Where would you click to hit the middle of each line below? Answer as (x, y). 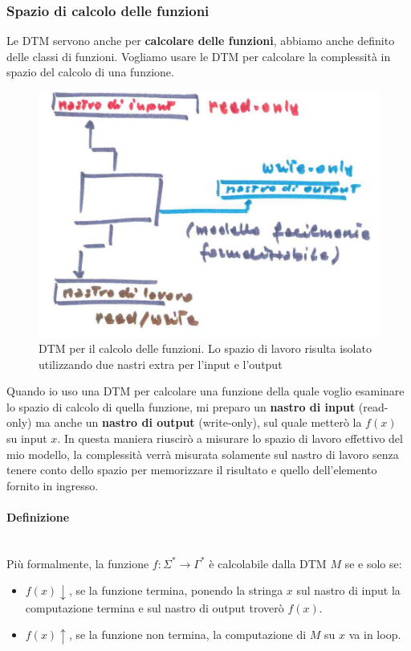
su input (27, 438)
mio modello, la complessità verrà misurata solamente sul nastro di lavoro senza (203, 454)
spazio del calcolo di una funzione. (90, 72)
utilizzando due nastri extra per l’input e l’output (161, 364)
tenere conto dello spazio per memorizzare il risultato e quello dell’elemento (192, 470)
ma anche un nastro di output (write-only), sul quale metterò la (199, 422)
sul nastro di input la (348, 590)
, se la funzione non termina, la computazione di (187, 635)
